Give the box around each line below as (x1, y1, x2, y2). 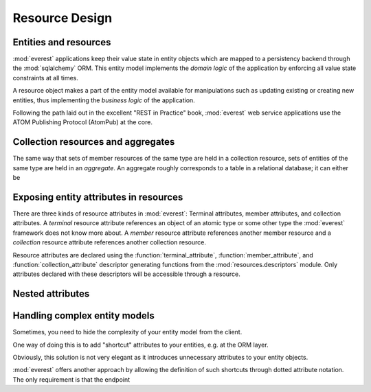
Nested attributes (12, 288, 90, 300)
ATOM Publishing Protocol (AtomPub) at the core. (12, 118, 153, 126)
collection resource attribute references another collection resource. (12, 238, 206, 246)
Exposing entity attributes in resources (12, 191, 183, 203)
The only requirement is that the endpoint (12, 375, 131, 384)
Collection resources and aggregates (12, 136, 175, 148)
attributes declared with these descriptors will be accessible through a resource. (12, 270, 240, 278)
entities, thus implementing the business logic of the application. (12, 96, 195, 104)
